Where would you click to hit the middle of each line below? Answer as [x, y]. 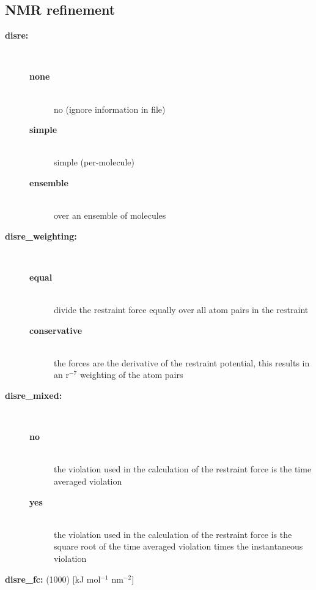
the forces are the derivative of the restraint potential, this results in [182, 362]
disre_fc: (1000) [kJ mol [53, 579]
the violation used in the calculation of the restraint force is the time [183, 469]
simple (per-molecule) [94, 162]
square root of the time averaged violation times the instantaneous [178, 546]
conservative [56, 330]
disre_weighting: [41, 236]
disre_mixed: [34, 395]
